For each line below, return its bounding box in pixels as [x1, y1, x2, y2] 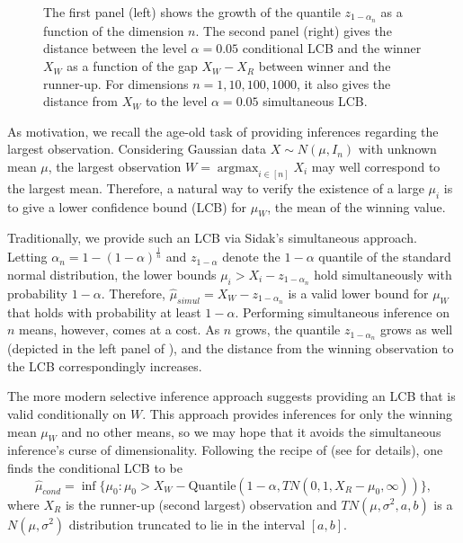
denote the [222, 247, 280, 266]
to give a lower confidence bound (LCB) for [7, 197, 247, 216]
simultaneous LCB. [263, 92, 368, 111]
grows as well [379, 320, 453, 339]
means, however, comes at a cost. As [19, 320, 220, 339]
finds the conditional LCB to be [7, 458, 183, 476]
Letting [7, 247, 48, 266]
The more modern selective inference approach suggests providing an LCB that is [7, 387, 456, 405]
